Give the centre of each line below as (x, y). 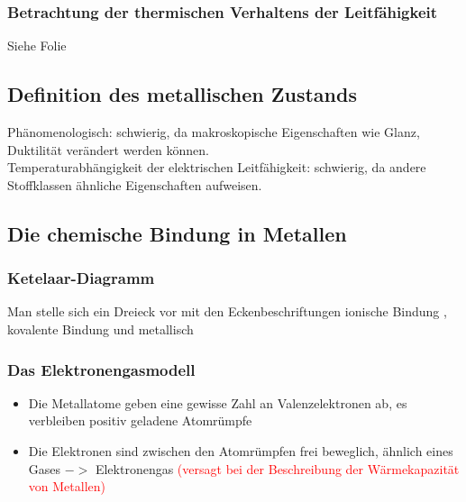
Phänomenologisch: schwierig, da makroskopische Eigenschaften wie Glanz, (214, 132)
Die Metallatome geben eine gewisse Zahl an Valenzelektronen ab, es (218, 402)
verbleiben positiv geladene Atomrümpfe (140, 420)
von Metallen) (67, 486)
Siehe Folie (37, 46)
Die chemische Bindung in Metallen (177, 233)
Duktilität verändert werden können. (108, 149)
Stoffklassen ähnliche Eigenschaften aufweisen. (135, 184)
